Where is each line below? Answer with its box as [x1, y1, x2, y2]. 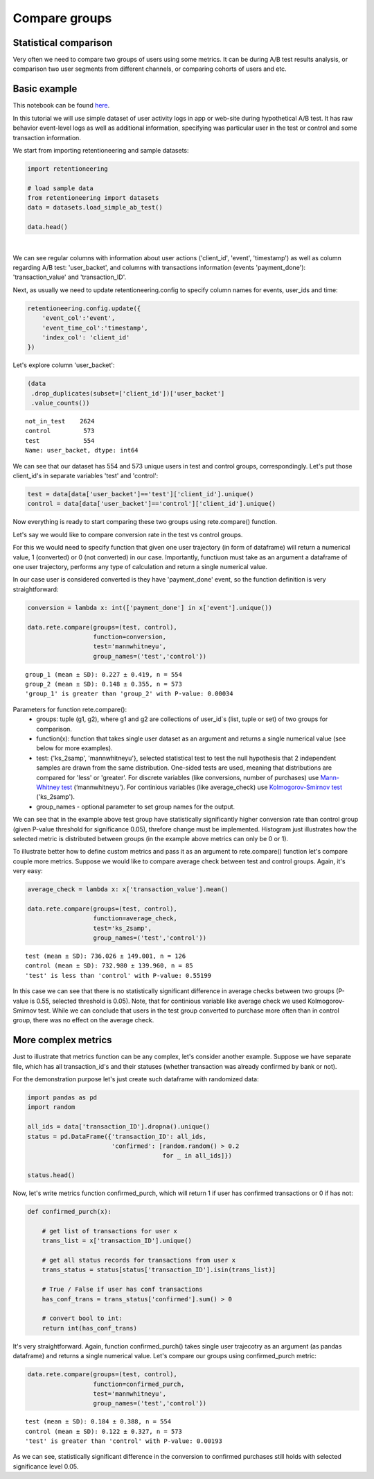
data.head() [27, 223, 69, 231]
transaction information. [12, 133, 81, 142]
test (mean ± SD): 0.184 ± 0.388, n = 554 [25, 1418, 172, 1426]
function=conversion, [93, 632, 166, 641]
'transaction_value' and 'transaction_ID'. [12, 273, 127, 281]
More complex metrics [12, 1034, 112, 1046]
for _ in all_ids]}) [162, 1152, 232, 1160]
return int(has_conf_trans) [42, 1324, 138, 1332]
